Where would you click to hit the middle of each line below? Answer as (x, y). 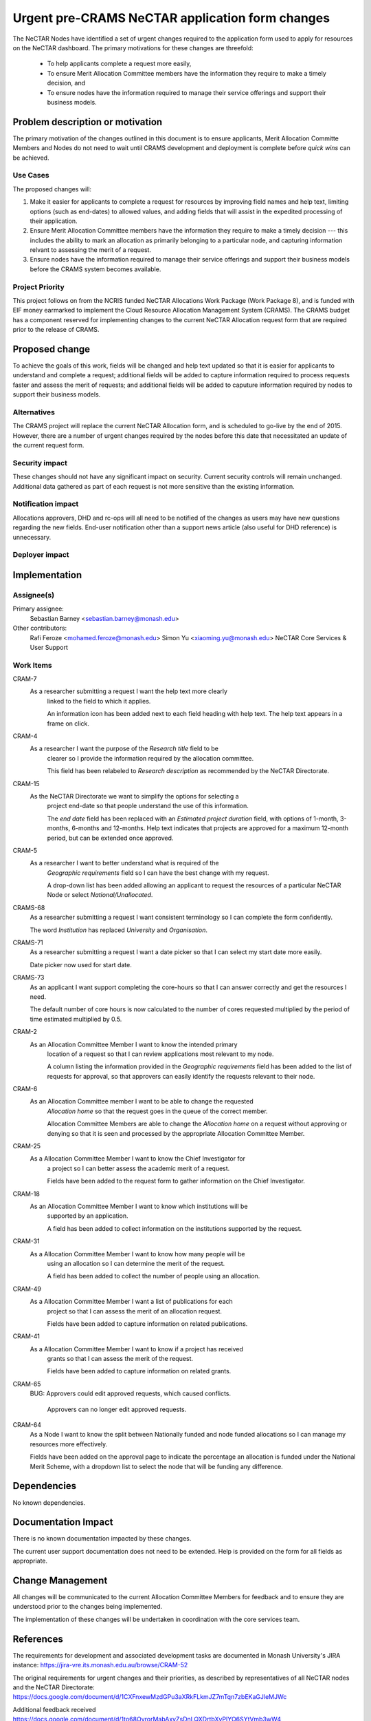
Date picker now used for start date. (81, 964)
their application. (54, 221)
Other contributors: (40, 628)
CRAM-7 (25, 679)
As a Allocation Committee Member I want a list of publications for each (131, 1302)
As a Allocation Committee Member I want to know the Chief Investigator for (138, 1159)
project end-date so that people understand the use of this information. (148, 806)
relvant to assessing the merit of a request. (90, 250)
